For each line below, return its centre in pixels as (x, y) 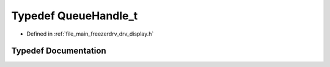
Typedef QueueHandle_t (75, 16)
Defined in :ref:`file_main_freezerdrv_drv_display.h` (90, 34)
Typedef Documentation (59, 51)
